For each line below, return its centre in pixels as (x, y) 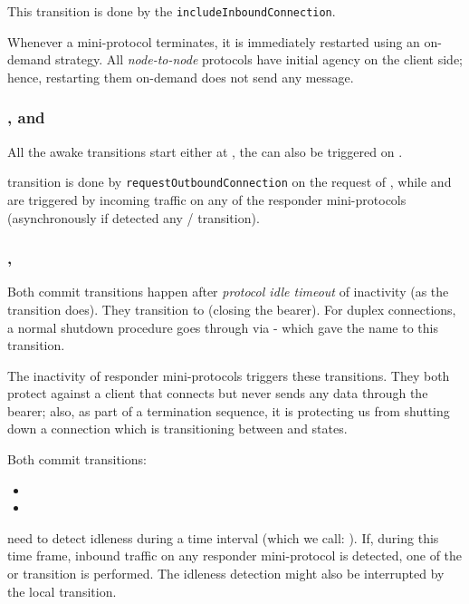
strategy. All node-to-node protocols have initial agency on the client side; (259, 59)
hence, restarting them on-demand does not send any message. (181, 77)
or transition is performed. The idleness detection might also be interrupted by (226, 574)
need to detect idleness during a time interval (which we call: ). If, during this (223, 537)
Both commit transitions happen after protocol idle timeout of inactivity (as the (228, 292)
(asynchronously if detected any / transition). (134, 217)
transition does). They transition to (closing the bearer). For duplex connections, (232, 309)
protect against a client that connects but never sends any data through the (218, 393)
